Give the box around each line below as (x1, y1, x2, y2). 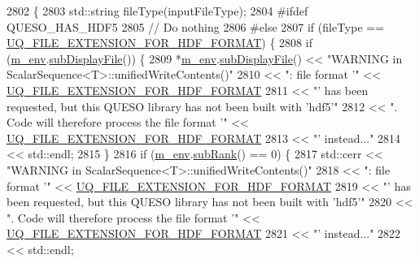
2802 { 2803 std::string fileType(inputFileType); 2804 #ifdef (7, 2, 308, 19)
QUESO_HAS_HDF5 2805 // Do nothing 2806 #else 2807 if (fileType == (7, 18, 385, 35)
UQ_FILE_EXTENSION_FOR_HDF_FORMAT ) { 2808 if (7, 34, 312, 51)
